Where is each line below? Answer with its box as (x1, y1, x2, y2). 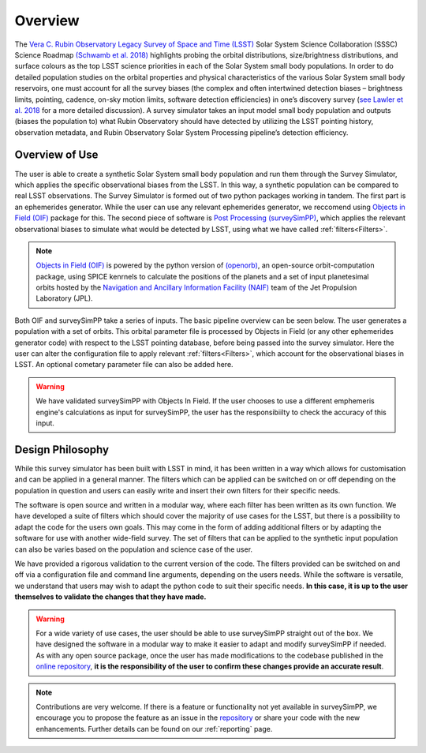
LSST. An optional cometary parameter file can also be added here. (14, 360, 234, 369)
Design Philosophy (14, 443, 110, 456)
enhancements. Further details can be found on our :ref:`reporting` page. (35, 724, 273, 733)
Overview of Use (14, 148, 99, 162)
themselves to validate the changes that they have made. (14, 592, 207, 601)
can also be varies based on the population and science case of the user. (14, 545, 252, 554)
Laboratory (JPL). (35, 294, 94, 303)
